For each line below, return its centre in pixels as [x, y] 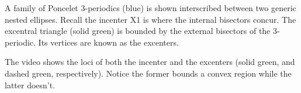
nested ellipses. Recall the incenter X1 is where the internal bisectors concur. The [150, 19]
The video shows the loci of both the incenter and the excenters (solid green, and [150, 62]
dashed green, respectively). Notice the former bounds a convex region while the [148, 73]
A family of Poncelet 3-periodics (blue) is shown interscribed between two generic [150, 8]
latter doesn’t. [30, 85]
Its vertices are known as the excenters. [108, 42]
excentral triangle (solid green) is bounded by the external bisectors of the [138, 31]
